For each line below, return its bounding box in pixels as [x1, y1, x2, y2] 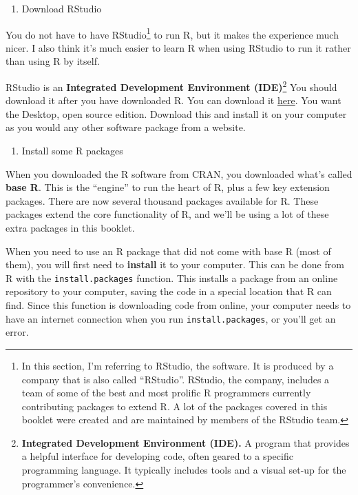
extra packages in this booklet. [6, 221, 135, 235]
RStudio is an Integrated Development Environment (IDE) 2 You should [6, 78, 337, 94]
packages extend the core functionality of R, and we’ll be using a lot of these [6, 207, 329, 221]
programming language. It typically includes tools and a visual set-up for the [21, 463, 346, 477]
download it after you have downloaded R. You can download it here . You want [6, 93, 341, 108]
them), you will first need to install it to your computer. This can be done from [6, 257, 344, 272]
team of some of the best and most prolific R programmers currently [21, 385, 311, 400]
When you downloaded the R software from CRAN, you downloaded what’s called [6, 166, 352, 181]
